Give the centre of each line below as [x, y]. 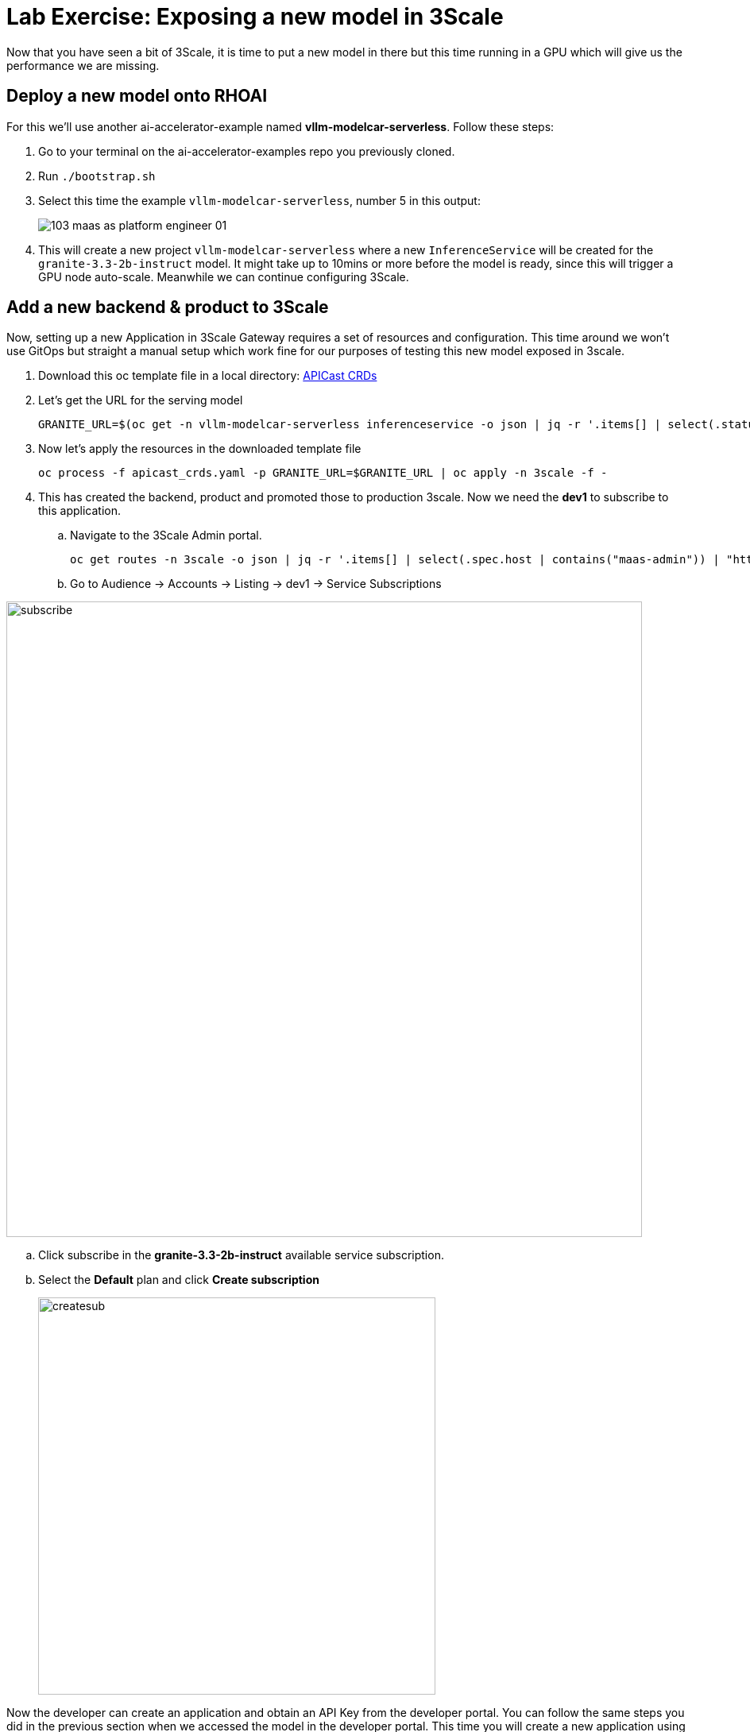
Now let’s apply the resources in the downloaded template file [200, 449]
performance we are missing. [83, 65]
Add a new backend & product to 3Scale [168, 307]
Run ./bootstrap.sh [97, 176]
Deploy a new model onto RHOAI [137, 96]
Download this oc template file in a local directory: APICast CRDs [208, 376]
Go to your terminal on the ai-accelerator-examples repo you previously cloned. [247, 151]
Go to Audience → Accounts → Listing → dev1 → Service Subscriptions [256, 584]
